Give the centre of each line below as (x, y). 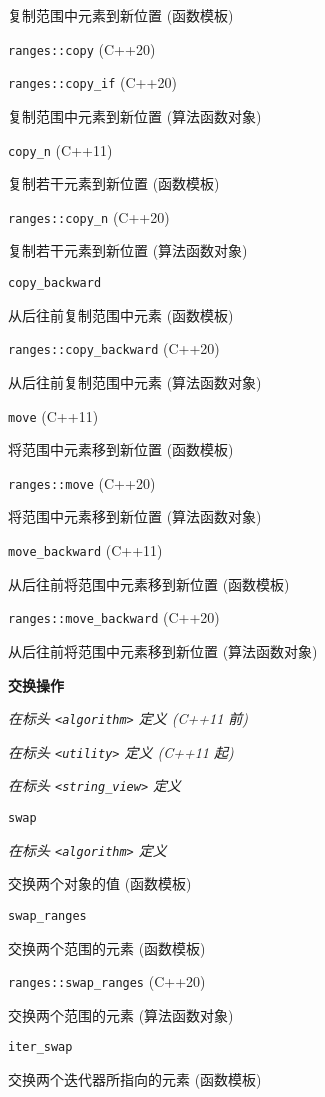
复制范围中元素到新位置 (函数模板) (121, 15)
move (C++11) (53, 415)
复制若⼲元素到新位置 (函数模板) (114, 183)
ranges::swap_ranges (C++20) (107, 981)
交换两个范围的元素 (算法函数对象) (121, 1014)
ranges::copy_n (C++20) (89, 216)
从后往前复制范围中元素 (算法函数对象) (135, 381)
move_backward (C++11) (85, 550)
